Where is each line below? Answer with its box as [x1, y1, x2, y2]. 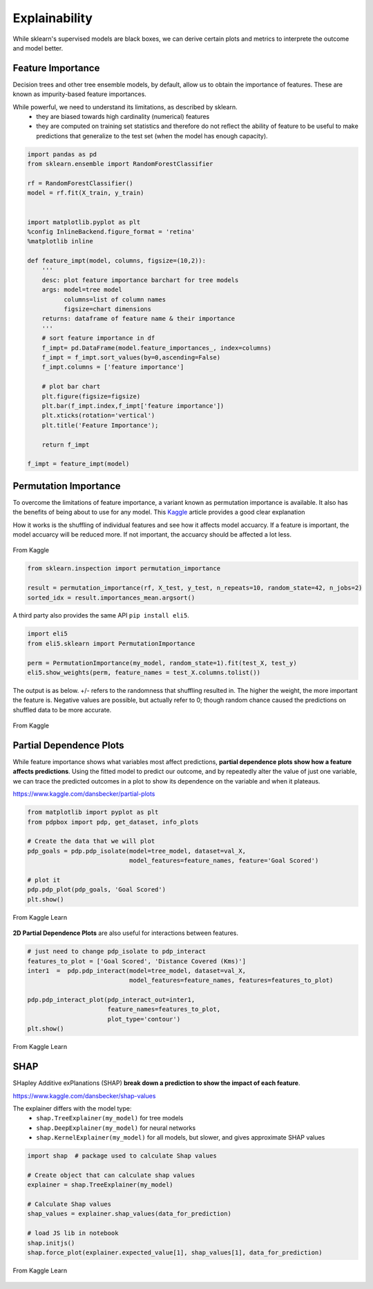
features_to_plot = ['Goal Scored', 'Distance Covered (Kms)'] [27, 957, 247, 965]
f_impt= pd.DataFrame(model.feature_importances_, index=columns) [41, 344, 272, 352]
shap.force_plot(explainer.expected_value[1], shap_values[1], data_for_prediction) [27, 1248, 323, 1256]
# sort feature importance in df [41, 334, 155, 342]
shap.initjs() [27, 1239, 75, 1247]
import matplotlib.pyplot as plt [27, 218, 141, 226]
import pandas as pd [27, 150, 97, 158]
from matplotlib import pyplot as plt [27, 808, 159, 816]
